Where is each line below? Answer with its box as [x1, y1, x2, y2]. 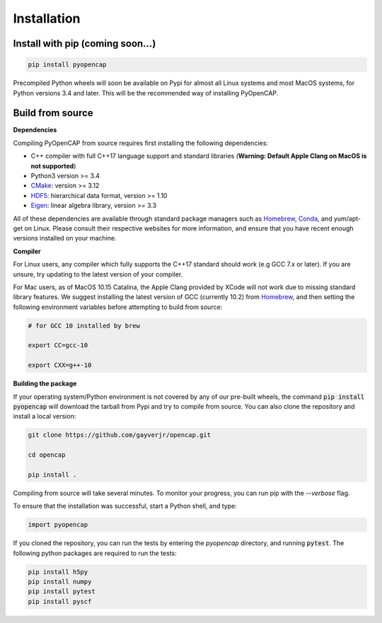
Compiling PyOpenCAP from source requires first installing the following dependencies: [13, 139, 269, 147]
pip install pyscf [28, 598, 92, 605]
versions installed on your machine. [13, 234, 117, 243]
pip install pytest [28, 588, 95, 595]
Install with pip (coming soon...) [13, 37, 156, 50]
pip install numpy [28, 578, 92, 586]
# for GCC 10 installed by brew [28, 322, 141, 330]
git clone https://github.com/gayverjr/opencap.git [28, 431, 212, 439]
